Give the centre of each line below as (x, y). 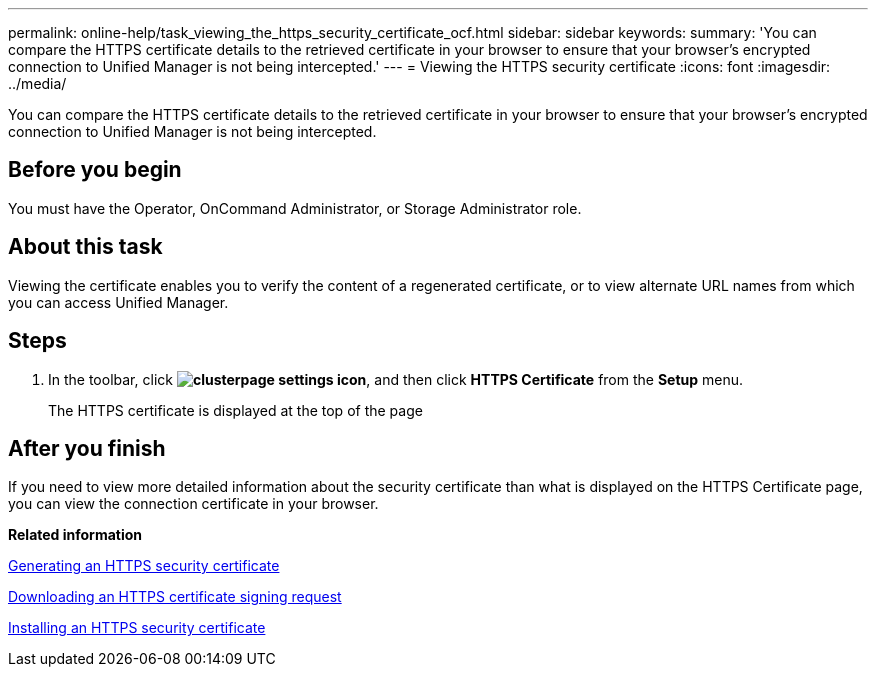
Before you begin (95, 170)
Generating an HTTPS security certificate (144, 566)
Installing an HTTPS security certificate (137, 628)
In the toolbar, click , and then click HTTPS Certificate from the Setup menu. (396, 379)
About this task (85, 247)
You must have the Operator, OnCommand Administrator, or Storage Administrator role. (295, 208)
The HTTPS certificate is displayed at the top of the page (235, 410)
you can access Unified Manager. (118, 302)
